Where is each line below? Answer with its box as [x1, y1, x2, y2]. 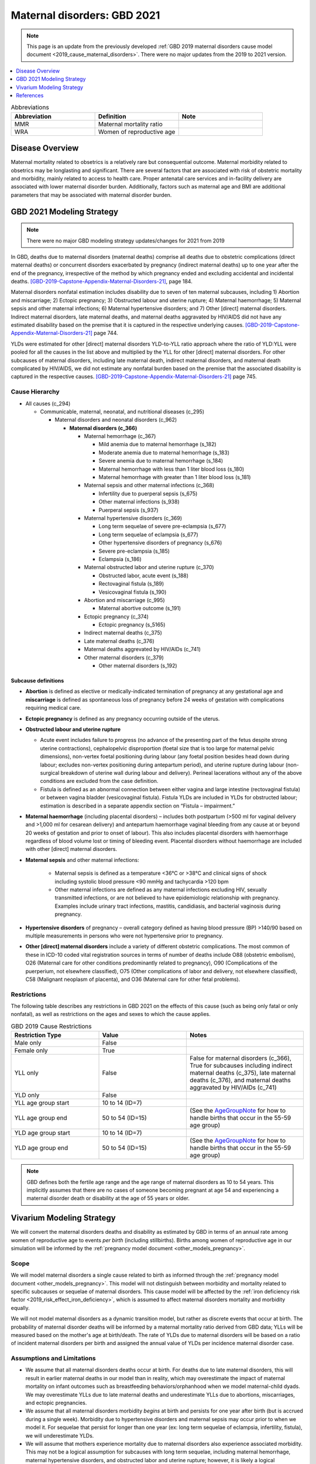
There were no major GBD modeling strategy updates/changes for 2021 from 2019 [26, 237, 225, 244]
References [16, 91, 44, 99]
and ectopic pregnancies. [25, 1400, 87, 1407]
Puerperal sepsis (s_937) [98, 507, 159, 514]
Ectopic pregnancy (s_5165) [98, 621, 166, 628]
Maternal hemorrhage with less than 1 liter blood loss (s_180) [98, 466, 245, 473]
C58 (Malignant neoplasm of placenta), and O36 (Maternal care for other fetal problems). [25, 976, 241, 983]
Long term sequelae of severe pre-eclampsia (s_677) [98, 523, 226, 530]
